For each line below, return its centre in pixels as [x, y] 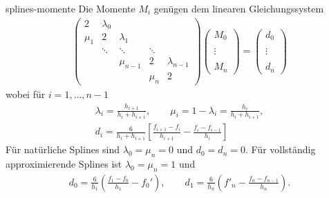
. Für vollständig [280, 149]
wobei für [26, 94]
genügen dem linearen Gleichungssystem [239, 8]
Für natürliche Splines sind [63, 149]
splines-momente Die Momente [70, 8]
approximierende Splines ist [64, 163]
